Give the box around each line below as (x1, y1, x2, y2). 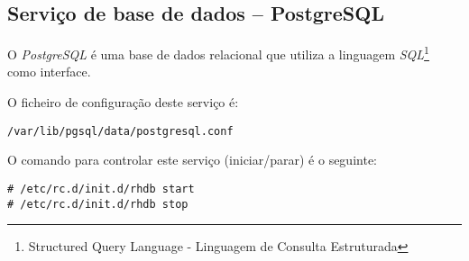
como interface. (7, 62, 91, 81)
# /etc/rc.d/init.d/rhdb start (7, 182, 195, 195)
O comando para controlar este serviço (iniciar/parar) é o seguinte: (7, 150, 377, 169)
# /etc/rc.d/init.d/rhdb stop (7, 197, 189, 211)
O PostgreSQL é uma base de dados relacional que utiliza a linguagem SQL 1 (7, 42, 429, 63)
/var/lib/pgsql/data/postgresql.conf (7, 124, 234, 138)
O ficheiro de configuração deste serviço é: (7, 93, 239, 112)
